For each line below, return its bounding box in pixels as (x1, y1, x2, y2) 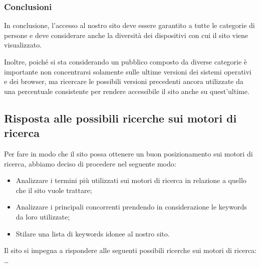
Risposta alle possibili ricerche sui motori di (4, 110, 237, 125)
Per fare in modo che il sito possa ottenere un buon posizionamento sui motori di (4, 148, 253, 158)
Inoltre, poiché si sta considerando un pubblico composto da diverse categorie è (4, 56, 247, 66)
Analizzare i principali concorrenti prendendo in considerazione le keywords (16, 201, 247, 212)
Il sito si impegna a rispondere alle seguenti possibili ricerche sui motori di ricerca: (4, 245, 257, 255)
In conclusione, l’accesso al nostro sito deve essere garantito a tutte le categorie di (4, 20, 255, 30)
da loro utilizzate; (16, 211, 70, 221)
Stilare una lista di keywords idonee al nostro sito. (16, 228, 170, 238)
